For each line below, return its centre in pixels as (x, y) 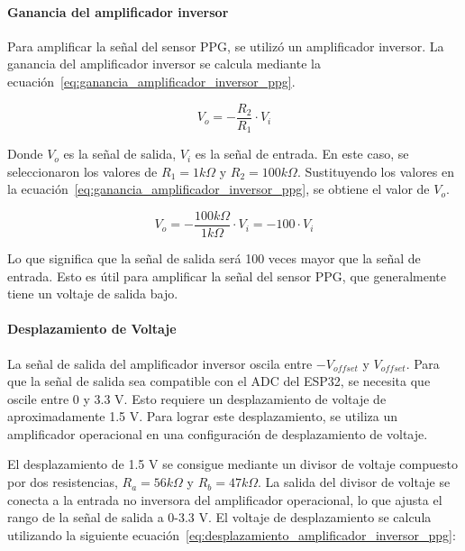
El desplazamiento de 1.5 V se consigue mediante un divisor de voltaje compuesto (232, 464)
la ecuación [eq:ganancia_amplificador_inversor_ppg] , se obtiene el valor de (219, 189)
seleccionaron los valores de (82, 171)
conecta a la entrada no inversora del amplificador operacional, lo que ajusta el (225, 499)
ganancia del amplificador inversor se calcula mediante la (164, 64)
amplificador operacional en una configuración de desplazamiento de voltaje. (218, 433)
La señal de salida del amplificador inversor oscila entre (160, 363)
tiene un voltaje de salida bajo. (93, 294)
